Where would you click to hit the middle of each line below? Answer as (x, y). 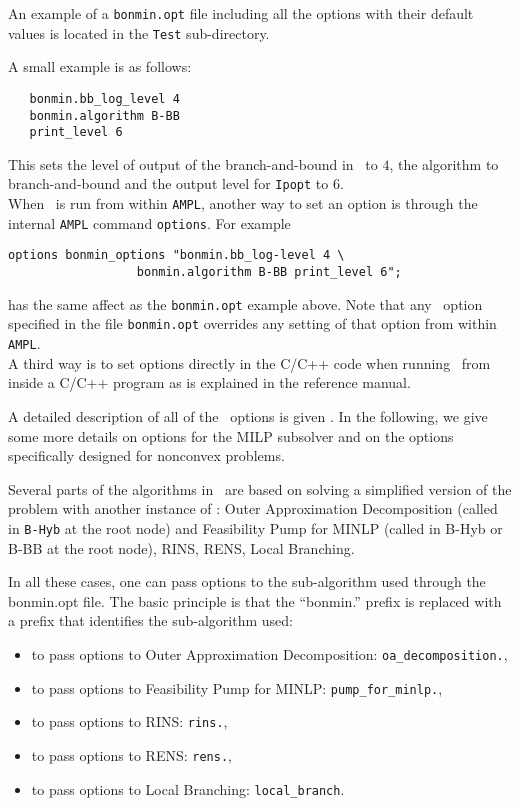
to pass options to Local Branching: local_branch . (188, 788)
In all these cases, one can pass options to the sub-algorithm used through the (247, 581)
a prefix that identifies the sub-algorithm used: (150, 620)
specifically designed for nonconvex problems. (146, 455)
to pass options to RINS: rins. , (129, 721)
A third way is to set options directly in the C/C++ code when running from (249, 362)
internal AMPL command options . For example (149, 222)
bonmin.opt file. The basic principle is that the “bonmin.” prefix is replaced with (255, 600)
